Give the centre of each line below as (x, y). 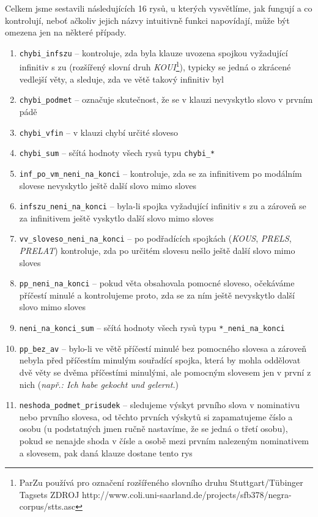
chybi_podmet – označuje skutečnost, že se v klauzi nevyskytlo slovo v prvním (166, 99)
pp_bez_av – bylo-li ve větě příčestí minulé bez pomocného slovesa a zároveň (163, 348)
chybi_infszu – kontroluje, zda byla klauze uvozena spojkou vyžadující (153, 52)
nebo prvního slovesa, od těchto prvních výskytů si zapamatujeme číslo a (156, 416)
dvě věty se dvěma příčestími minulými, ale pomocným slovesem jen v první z (165, 372)
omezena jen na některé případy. (66, 32)
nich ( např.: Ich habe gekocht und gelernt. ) (99, 384)
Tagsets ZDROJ (49, 494)
